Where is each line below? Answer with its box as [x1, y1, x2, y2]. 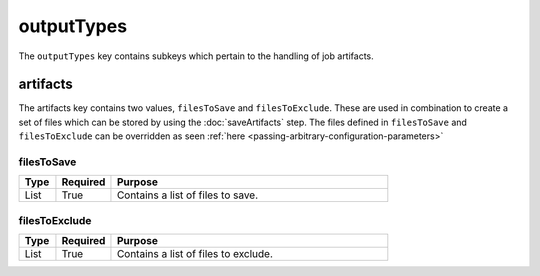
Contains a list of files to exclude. [116, 247, 274, 261]
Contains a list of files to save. [116, 188, 259, 202]
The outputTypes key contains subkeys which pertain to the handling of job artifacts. [18, 50, 374, 62]
